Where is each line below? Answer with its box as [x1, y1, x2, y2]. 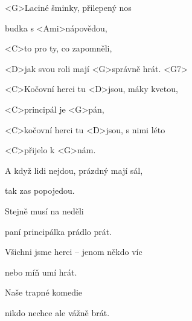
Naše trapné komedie [5, 286, 83, 299]
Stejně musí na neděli [5, 204, 84, 217]
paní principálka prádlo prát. [5, 225, 112, 237]
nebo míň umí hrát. [5, 265, 77, 278]
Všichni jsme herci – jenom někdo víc [5, 245, 142, 258]
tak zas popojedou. [5, 184, 75, 197]
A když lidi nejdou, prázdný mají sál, [5, 164, 143, 176]
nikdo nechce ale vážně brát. [5, 306, 110, 319]
